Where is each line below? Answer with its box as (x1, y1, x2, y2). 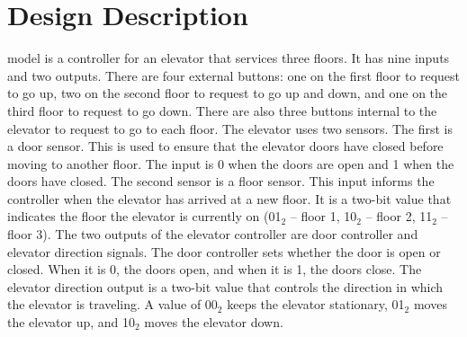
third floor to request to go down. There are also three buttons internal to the (7, 101, 437, 120)
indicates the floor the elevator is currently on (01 (7, 207, 282, 226)
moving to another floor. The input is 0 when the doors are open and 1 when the (7, 154, 454, 173)
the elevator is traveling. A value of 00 (7, 295, 218, 314)
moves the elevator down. (144, 313, 283, 332)
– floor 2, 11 (365, 207, 433, 226)
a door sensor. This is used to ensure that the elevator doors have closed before (7, 137, 444, 155)
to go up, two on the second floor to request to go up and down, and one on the (7, 84, 448, 102)
